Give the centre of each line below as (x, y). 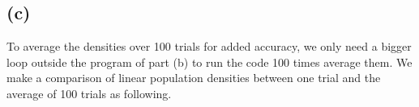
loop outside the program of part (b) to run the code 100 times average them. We (209, 62)
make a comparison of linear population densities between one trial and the (194, 78)
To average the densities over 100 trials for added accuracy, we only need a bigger (209, 46)
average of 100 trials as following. (89, 93)
